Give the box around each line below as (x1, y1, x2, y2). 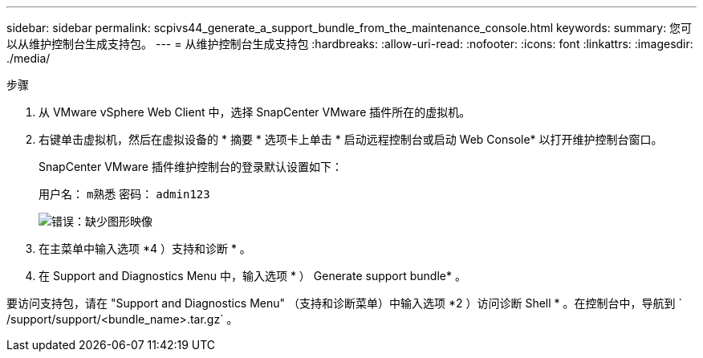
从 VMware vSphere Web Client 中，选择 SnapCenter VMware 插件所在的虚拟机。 (39, 105, 471, 119)
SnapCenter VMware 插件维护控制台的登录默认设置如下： (39, 160, 343, 173)
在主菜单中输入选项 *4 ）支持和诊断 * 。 (39, 242, 251, 255)
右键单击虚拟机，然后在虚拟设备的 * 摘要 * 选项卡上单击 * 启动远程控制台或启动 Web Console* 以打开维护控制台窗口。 (39, 132, 663, 146)
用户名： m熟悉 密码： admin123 (39, 187, 210, 201)
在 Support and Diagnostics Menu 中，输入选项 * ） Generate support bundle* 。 (39, 269, 466, 283)
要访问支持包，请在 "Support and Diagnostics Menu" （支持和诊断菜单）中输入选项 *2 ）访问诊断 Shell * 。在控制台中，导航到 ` (6, 296, 682, 310)
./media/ (6, 51, 51, 65)
